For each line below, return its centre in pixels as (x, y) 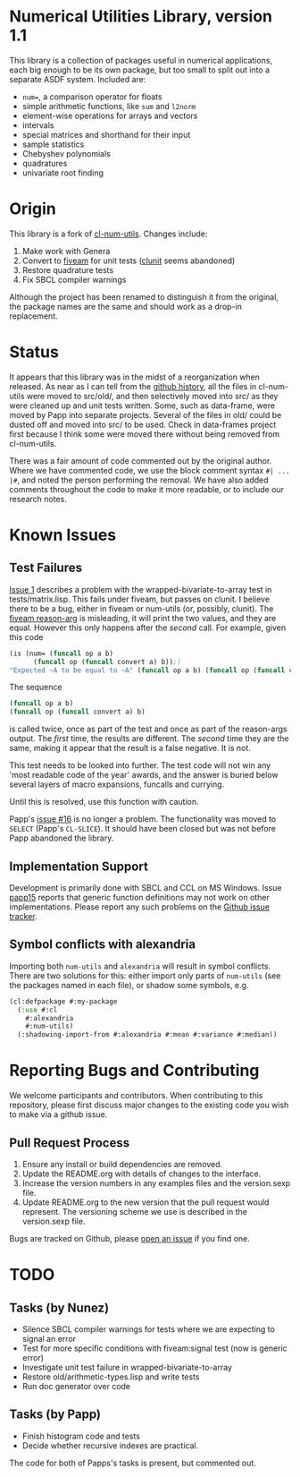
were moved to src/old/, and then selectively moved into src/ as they (152, 396)
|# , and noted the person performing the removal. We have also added (139, 480)
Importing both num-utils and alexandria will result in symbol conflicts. (140, 966)
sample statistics (53, 144)
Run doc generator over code (76, 1386)
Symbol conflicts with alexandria (103, 945)
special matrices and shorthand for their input (106, 134)
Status (34, 352)
